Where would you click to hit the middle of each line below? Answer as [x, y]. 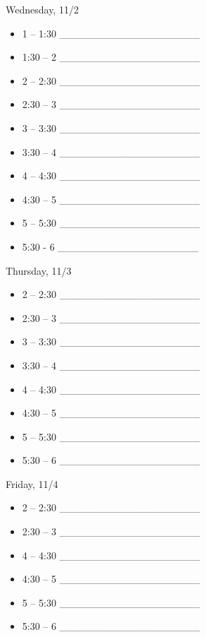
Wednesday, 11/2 [42, 9]
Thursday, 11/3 [39, 270]
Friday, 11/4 [32, 483]
